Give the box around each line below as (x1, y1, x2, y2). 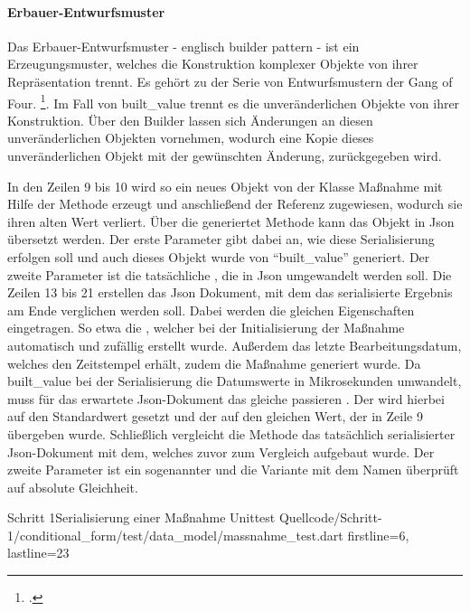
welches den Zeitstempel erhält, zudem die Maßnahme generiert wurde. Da (7, 353, 421, 372)
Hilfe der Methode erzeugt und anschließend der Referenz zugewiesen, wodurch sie (7, 194, 463, 213)
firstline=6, (347, 525, 409, 544)
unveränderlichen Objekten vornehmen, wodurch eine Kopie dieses (7, 128, 374, 147)
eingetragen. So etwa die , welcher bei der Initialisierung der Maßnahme (7, 318, 405, 337)
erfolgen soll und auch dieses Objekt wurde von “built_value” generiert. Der (7, 247, 430, 266)
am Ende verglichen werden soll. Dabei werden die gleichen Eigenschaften (7, 300, 415, 319)
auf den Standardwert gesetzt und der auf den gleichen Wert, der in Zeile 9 (7, 407, 423, 426)
